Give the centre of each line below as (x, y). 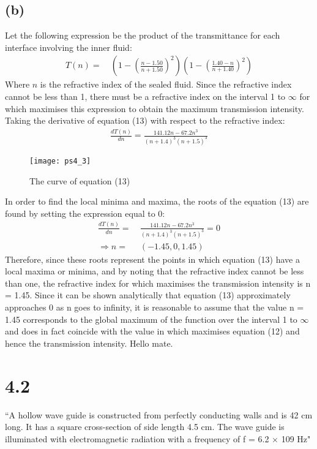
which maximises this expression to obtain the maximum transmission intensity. (155, 108)
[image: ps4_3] (60, 161)
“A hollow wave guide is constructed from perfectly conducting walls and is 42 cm (159, 414)
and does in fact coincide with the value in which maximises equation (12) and (152, 331)
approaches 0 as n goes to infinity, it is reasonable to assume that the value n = (155, 307)
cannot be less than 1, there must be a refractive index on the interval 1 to (145, 96)
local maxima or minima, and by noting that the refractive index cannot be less (155, 271)
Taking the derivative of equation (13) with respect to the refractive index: (145, 120)
